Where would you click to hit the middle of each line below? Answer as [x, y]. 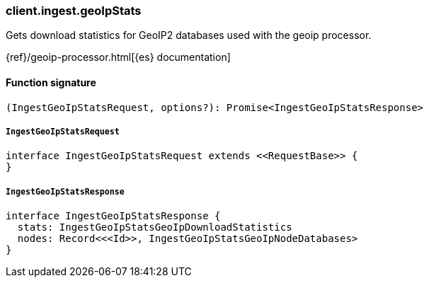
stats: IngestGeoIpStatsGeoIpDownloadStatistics [155, 227]
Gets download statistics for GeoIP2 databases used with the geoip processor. [189, 35]
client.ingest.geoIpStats [74, 11]
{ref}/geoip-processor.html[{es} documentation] [118, 57]
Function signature [51, 82]
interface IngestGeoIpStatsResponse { [113, 216]
